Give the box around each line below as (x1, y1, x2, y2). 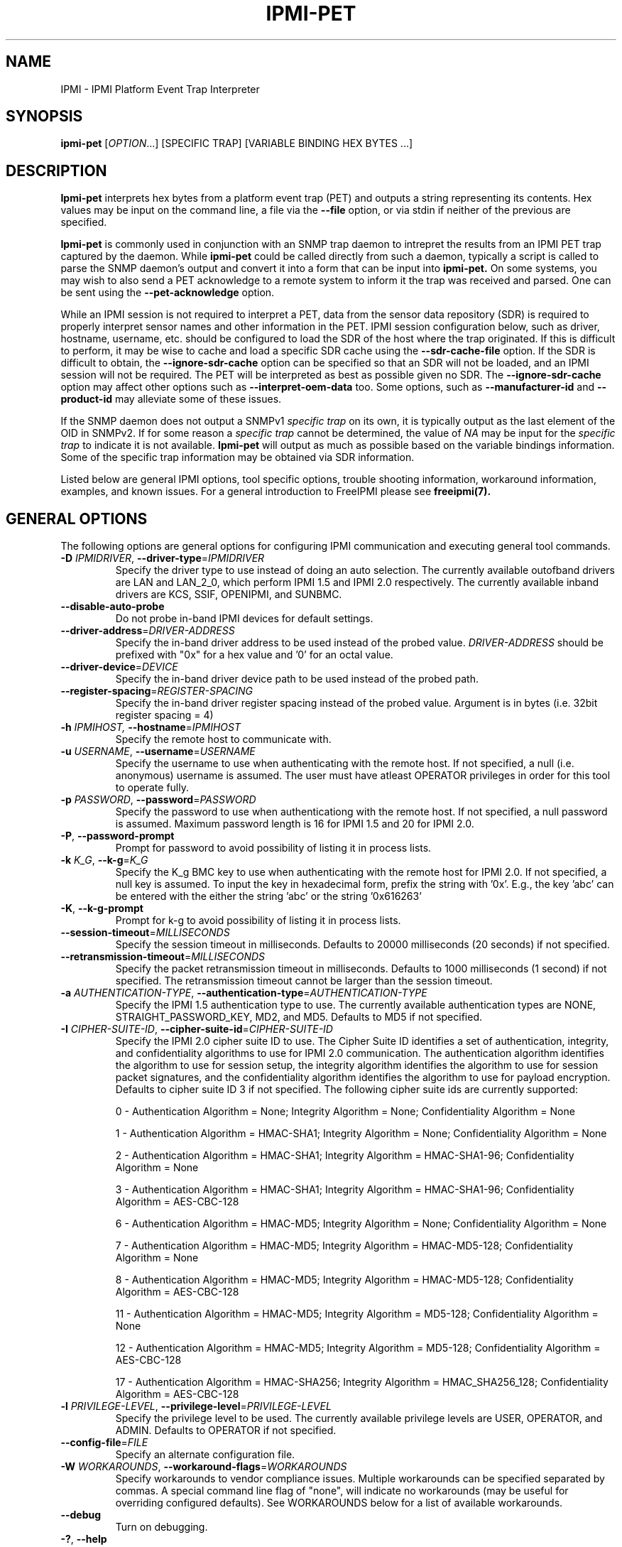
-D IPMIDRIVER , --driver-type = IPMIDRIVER (60, 552, 265, 565)
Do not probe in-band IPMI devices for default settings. (115, 612, 373, 625)
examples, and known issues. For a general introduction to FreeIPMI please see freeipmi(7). (60, 485, 491, 498)
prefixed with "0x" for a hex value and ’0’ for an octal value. (115, 648, 393, 661)
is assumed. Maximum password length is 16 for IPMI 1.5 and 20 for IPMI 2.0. (115, 818, 474, 830)
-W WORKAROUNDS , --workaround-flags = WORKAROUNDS (60, 1460, 347, 1473)
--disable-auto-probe (60, 600, 165, 613)
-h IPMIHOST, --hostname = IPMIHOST (60, 721, 241, 734)
